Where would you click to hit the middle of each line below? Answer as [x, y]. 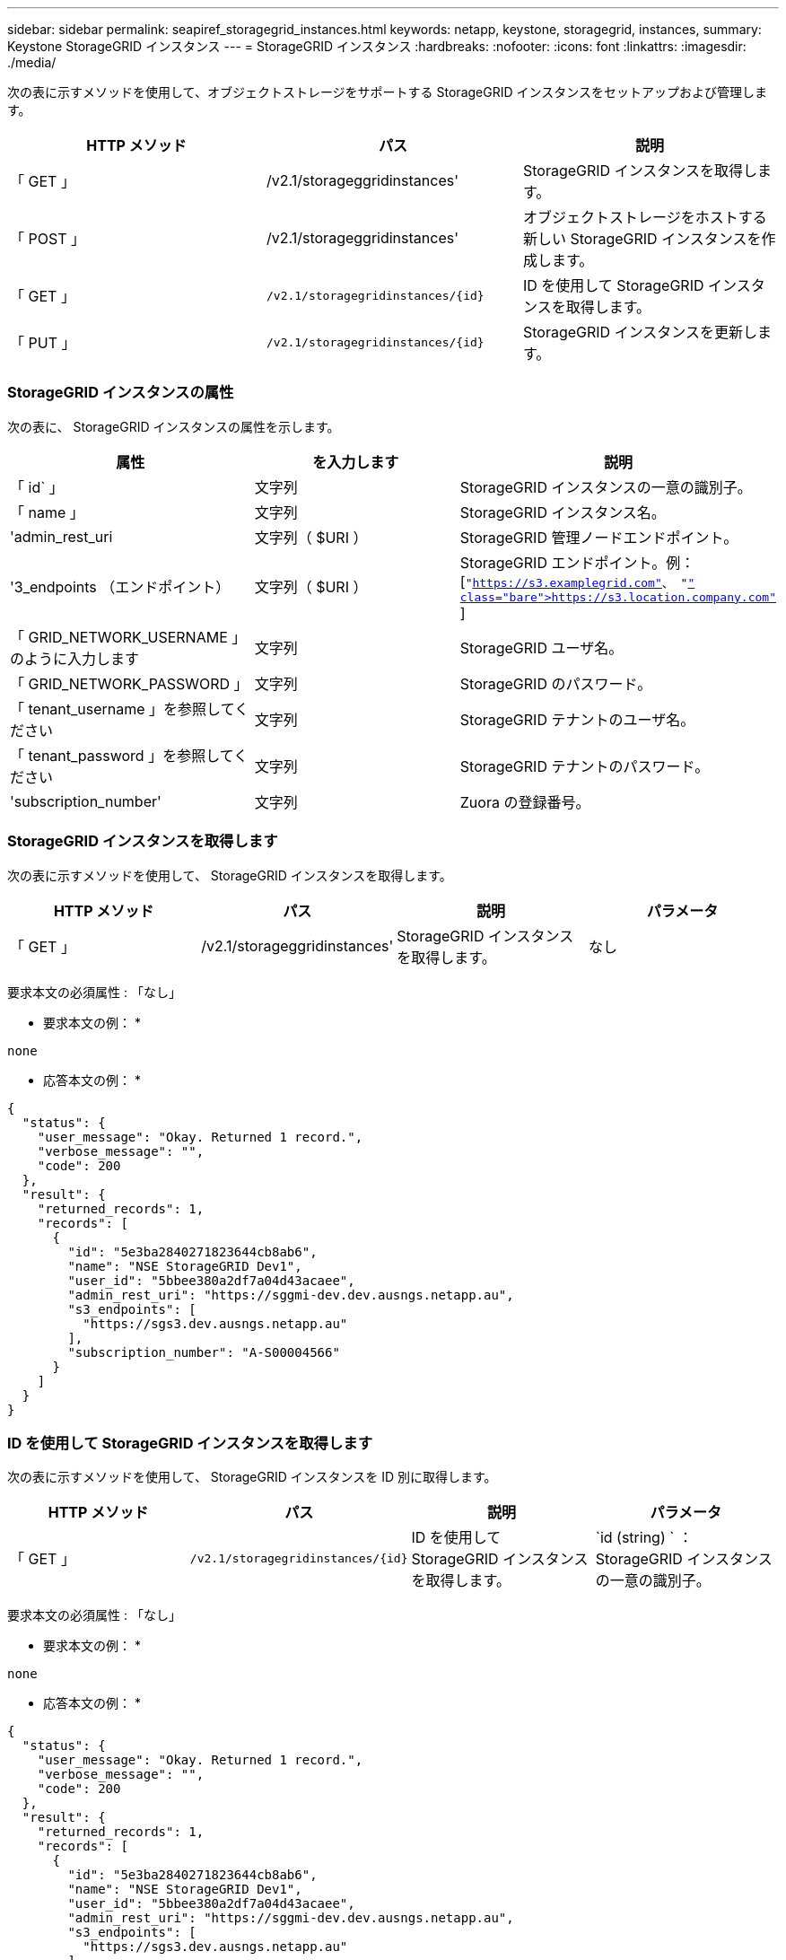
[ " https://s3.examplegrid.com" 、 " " [577, 581]
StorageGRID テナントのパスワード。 [585, 766]
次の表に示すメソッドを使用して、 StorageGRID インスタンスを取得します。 [230, 875]
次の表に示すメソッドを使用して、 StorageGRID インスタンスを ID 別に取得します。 [252, 1477]
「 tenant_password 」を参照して [122, 755]
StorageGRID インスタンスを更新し [640, 332]
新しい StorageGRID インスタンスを [642, 239]
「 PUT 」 [43, 343]
